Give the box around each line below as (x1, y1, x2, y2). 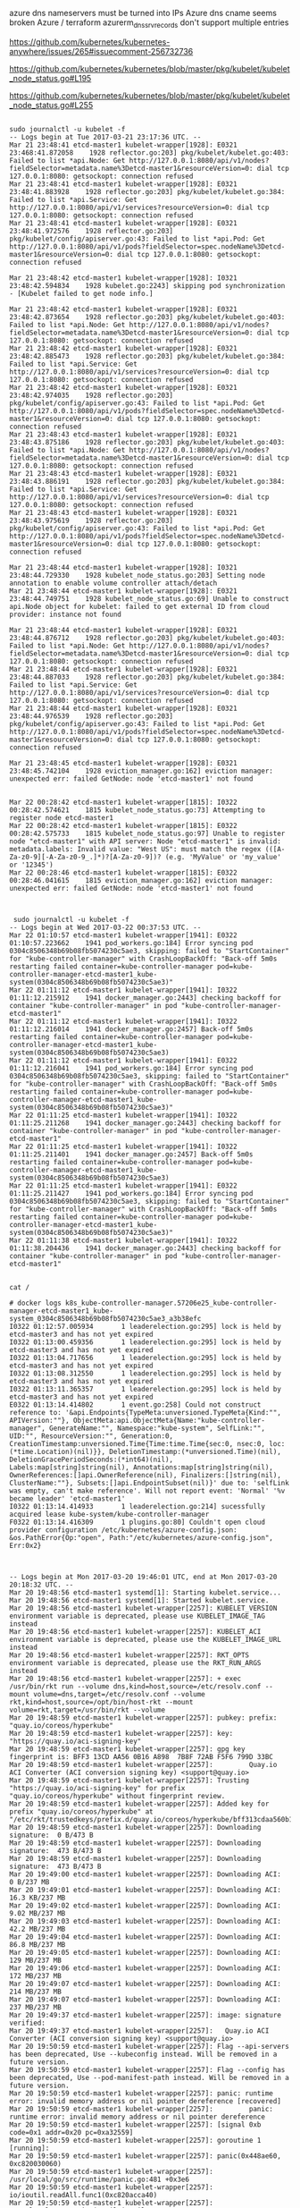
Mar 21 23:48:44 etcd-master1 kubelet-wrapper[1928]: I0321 (9, 563, 238, 571)
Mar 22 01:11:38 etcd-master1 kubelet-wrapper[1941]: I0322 (9, 1236, 238, 1245)
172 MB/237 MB (9, 1971, 62, 1980)
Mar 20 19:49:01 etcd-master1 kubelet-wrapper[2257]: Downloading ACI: (9, 1885, 281, 1894)
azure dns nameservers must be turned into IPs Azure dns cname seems (9, 8, 277, 18)
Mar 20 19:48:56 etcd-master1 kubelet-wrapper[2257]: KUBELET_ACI (9, 1627, 262, 1636)
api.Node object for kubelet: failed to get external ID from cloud (9, 602, 270, 611)
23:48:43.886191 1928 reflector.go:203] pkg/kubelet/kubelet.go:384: (9, 477, 286, 486)
